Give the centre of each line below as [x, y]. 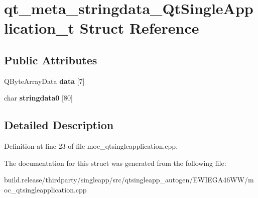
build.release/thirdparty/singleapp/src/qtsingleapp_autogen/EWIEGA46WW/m [129, 180]
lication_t [39, 28]
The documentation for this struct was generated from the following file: [115, 163]
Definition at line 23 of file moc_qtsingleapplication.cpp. [91, 146]
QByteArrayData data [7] [44, 81]
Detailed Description [59, 125]
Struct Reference [139, 28]
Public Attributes [51, 60]
